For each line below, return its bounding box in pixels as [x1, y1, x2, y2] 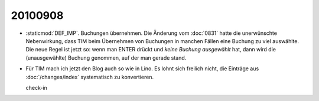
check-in [25, 84, 47, 91]
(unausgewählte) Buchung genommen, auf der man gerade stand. [25, 54, 187, 61]
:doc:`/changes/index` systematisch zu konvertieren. [25, 73, 154, 80]
